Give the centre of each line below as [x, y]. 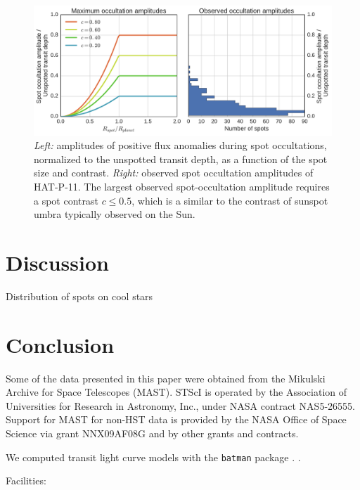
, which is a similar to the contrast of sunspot [230, 200]
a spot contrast [66, 200]
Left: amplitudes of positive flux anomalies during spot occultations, [180, 145]
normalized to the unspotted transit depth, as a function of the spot [181, 159]
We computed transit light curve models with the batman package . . [153, 457]
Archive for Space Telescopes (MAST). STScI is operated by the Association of [176, 392]
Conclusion [60, 344]
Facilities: [26, 481]
